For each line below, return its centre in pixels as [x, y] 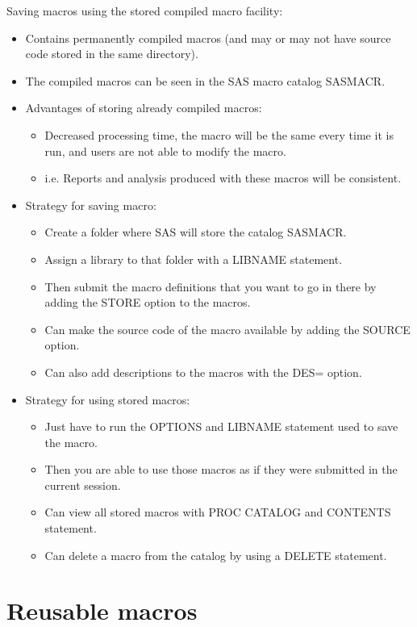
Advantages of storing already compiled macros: [144, 108]
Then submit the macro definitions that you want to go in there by [211, 286]
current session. [83, 485]
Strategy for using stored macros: [108, 399]
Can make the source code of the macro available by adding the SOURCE [227, 329]
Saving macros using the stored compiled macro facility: [145, 10]
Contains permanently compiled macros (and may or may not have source [208, 38]
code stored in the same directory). [112, 54]
